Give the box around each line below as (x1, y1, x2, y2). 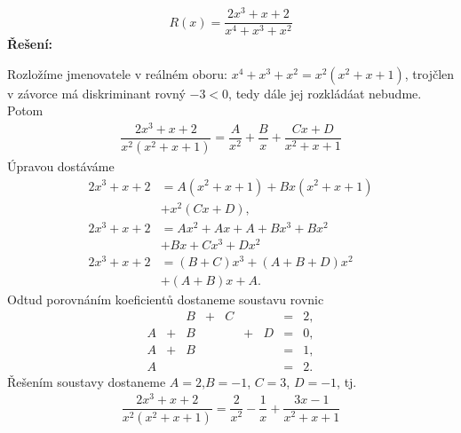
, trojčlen (404, 64, 455, 83)
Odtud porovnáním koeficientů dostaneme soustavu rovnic (7, 290, 324, 309)
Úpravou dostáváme (7, 156, 115, 175)
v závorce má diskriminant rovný (7, 83, 186, 102)
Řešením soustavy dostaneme (7, 372, 166, 390)
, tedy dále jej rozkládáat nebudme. (228, 83, 422, 102)
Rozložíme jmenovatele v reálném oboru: (7, 64, 227, 83)
